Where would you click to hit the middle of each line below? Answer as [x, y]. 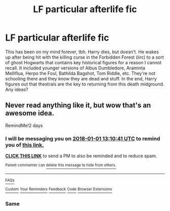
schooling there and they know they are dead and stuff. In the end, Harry [81, 78]
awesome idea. [30, 113]
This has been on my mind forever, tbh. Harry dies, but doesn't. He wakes [82, 52]
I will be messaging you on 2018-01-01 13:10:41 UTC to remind [83, 139]
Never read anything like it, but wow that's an [78, 105]
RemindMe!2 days [24, 125]
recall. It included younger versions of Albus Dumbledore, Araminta [75, 68]
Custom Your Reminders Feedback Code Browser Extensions [59, 189]
